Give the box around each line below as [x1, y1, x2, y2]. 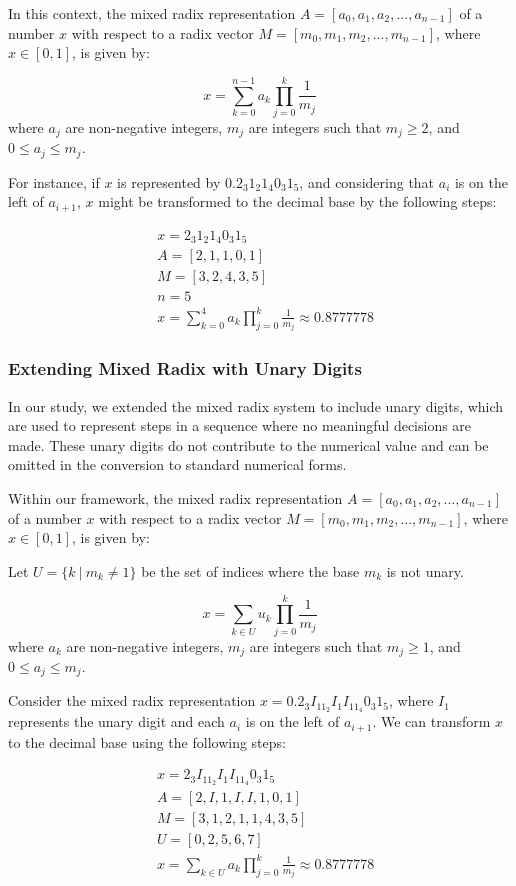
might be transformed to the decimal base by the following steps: [98, 191, 497, 212]
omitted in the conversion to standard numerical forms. [8, 454, 347, 475]
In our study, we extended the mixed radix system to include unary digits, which [8, 395, 504, 416]
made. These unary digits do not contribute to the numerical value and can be [8, 434, 489, 455]
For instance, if [8, 171, 100, 192]
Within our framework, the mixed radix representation [8, 488, 343, 509]
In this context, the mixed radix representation [8, 3, 296, 23]
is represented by [117, 171, 221, 192]
